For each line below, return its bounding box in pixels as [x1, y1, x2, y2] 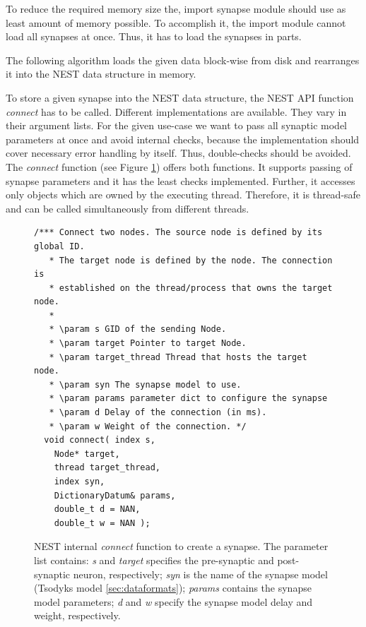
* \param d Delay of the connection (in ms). [49, 407, 267, 418]
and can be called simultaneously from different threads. [6, 201, 249, 215]
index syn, [54, 477, 105, 486]
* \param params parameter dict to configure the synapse [49, 393, 328, 404]
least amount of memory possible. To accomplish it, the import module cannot [6, 15, 346, 30]
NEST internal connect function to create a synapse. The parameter [34, 539, 329, 554]
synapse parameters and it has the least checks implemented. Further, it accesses [6, 173, 355, 188]
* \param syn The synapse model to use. [49, 379, 242, 390]
